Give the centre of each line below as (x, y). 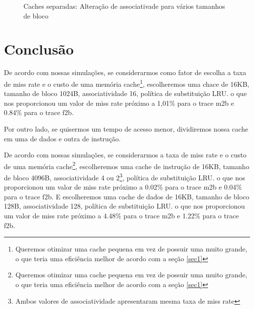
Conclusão (39, 49)
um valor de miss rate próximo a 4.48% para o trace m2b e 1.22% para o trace (121, 215)
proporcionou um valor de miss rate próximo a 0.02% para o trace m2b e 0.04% (123, 187)
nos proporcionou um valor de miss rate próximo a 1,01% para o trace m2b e (119, 103)
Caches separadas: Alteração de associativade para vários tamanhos (124, 6)
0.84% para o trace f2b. (39, 112)
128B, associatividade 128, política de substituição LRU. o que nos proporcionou (125, 206)
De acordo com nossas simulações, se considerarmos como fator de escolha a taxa (125, 72)
